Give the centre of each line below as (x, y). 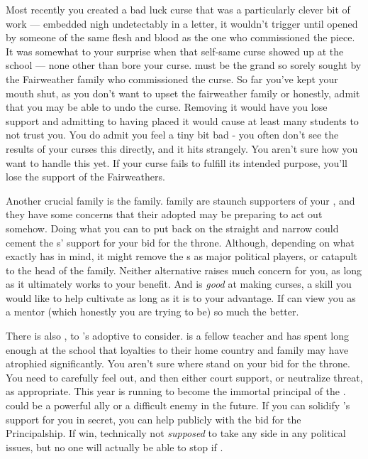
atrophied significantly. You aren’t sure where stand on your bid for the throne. (178, 363)
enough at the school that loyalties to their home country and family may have (177, 349)
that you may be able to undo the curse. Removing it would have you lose (167, 107)
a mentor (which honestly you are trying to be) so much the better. (152, 312)
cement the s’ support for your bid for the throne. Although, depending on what (180, 242)
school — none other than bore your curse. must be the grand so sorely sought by (184, 65)
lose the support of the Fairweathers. (85, 177)
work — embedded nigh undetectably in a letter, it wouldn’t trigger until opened (182, 23)
